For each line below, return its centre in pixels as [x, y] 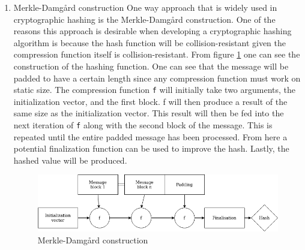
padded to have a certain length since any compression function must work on [157, 78]
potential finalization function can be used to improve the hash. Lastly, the [151, 148]
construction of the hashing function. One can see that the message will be [151, 66]
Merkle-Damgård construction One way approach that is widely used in [145, 7]
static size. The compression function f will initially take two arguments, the [155, 90]
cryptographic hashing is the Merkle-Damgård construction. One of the [144, 19]
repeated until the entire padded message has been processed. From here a [150, 136]
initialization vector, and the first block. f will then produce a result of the [150, 101]
